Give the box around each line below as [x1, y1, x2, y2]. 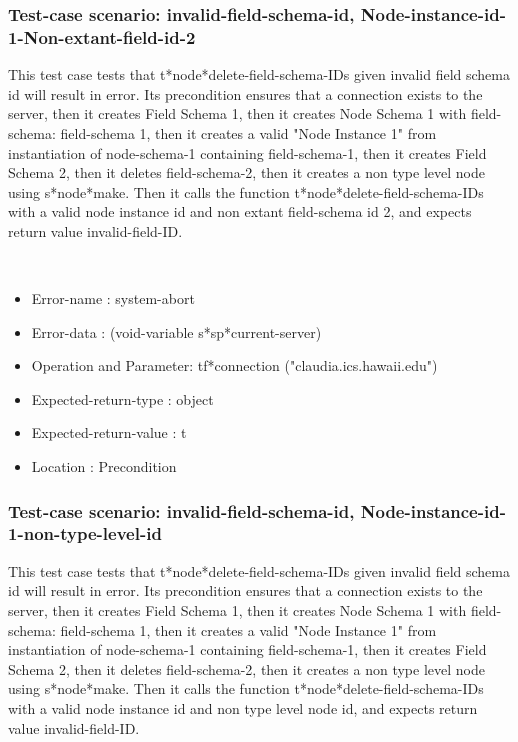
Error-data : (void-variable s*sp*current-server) [31, 321, 322, 342]
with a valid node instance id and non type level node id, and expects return [8, 697, 478, 718]
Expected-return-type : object [31, 388, 214, 409]
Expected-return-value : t [31, 422, 187, 443]
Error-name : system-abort [31, 288, 195, 309]
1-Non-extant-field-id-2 [8, 24, 196, 49]
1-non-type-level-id [8, 521, 162, 546]
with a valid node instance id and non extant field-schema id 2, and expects [8, 201, 472, 222]
